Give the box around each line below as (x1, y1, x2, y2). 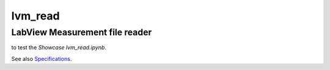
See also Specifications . (11, 55, 72, 62)
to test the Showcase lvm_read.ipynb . (11, 44, 107, 51)
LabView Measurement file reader (11, 27, 152, 38)
